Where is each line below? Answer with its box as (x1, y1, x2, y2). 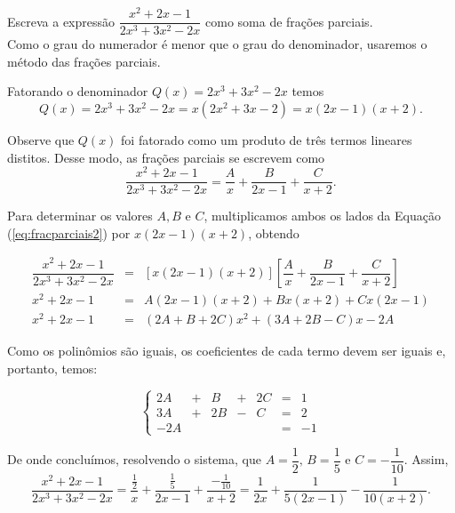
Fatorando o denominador (7, 82, 148, 100)
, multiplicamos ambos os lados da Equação (204, 206, 441, 225)
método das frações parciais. (7, 52, 161, 70)
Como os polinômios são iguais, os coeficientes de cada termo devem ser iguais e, (7, 341, 446, 360)
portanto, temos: (7, 358, 98, 377)
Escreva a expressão (7, 12, 116, 30)
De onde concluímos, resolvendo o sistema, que (7, 450, 261, 469)
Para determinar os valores (7, 206, 153, 225)
